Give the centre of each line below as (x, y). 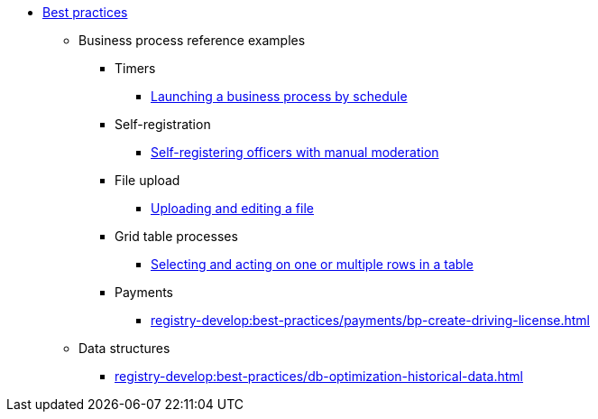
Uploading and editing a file (232, 208)
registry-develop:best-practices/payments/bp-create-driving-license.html (371, 320)
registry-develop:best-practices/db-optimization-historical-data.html (319, 376)
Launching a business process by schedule (279, 96)
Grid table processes (176, 236)
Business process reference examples (192, 40)
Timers (135, 68)
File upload (147, 180)
